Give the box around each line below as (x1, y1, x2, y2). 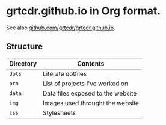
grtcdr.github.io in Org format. (6, 4, 161, 18)
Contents (77, 59, 105, 67)
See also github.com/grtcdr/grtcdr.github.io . (6, 24, 115, 31)
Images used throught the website (42, 99, 140, 107)
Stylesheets (42, 108, 76, 117)
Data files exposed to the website (42, 89, 137, 97)
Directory (9, 59, 37, 67)
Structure (6, 41, 43, 52)
